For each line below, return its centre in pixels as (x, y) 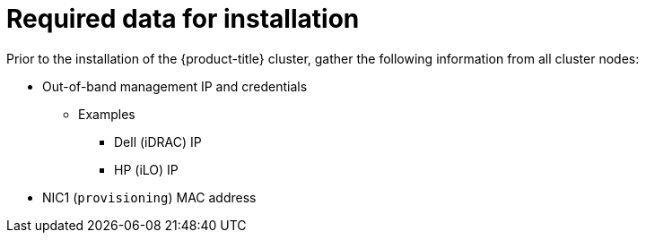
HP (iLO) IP (146, 169)
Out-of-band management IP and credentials (175, 86)
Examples (107, 114)
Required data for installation (183, 19)
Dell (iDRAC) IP (158, 141)
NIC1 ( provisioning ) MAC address (149, 197)
